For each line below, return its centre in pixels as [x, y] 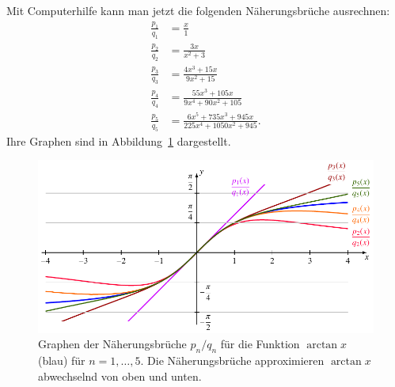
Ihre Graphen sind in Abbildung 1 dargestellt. [119, 140]
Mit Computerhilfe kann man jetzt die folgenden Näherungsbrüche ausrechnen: [198, 10]
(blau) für [62, 360]
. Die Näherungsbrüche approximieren [232, 360]
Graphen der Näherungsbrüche [112, 344]
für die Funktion [260, 344]
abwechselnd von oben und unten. [120, 376]
